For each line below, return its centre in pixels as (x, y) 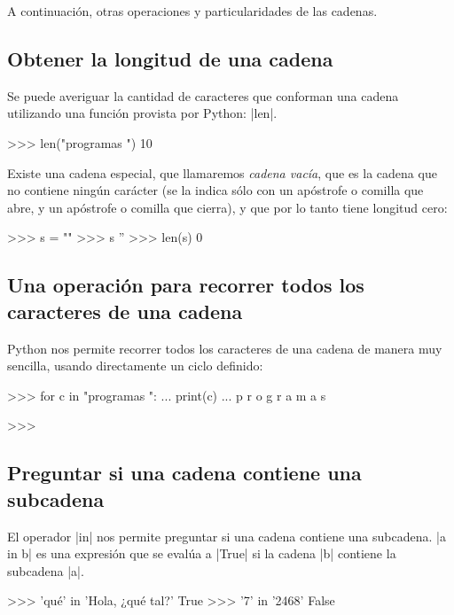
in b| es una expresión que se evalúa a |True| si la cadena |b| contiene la (202, 553)
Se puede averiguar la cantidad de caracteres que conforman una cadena (203, 95)
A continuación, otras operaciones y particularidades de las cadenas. (192, 11)
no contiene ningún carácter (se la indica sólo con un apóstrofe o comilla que (215, 190)
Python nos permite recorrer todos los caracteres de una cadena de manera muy (225, 348)
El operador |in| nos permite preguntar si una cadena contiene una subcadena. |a (227, 536)
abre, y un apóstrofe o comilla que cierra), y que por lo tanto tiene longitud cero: (227, 207)
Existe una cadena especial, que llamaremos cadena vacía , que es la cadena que (222, 172)
